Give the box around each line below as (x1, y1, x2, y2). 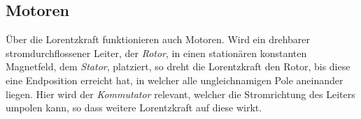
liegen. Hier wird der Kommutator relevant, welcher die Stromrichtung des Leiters (6, 86, 355, 101)
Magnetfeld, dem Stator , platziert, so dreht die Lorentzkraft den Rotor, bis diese (6, 59, 351, 74)
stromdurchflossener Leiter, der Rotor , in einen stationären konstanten (6, 45, 307, 60)
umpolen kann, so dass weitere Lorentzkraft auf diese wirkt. (6, 100, 262, 115)
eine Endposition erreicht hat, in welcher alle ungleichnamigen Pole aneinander (6, 72, 344, 87)
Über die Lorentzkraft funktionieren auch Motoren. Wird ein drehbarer (6, 32, 311, 47)
